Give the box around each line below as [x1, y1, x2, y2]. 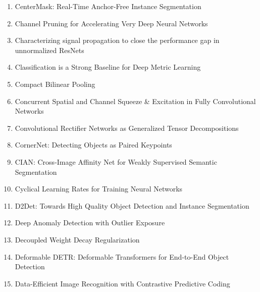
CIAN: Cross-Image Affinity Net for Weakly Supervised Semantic [15, 156, 217, 167]
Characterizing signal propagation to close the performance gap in [15, 35, 220, 45]
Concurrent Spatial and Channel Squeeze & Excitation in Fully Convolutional [15, 95, 256, 106]
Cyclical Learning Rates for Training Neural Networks [15, 183, 183, 194]
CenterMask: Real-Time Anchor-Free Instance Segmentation [15, 1, 201, 11]
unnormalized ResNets [15, 44, 84, 55]
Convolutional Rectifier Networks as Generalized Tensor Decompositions [15, 122, 239, 133]
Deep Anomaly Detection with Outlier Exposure [15, 217, 165, 228]
